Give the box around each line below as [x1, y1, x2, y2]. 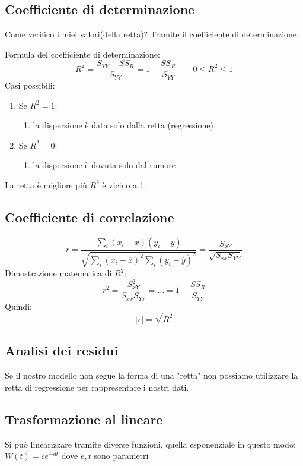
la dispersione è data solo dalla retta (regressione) [33, 119, 213, 131]
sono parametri [94, 449, 149, 462]
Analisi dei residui [5, 341, 119, 360]
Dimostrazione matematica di [5, 267, 112, 279]
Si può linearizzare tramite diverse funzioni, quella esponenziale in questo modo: [5, 437, 296, 450]
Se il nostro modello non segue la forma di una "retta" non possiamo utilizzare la [5, 369, 298, 382]
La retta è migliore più [5, 178, 87, 191]
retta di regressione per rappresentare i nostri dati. [5, 380, 189, 393]
